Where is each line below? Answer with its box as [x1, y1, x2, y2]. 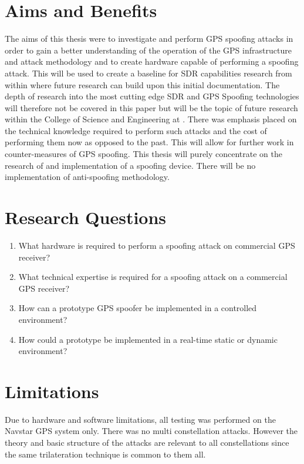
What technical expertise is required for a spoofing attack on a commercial [18, 271, 288, 283]
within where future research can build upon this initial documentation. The [5, 78, 280, 91]
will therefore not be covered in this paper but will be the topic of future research [5, 101, 298, 114]
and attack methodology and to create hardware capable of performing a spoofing [5, 55, 299, 68]
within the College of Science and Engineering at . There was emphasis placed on [5, 113, 297, 125]
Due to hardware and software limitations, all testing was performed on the [5, 413, 276, 425]
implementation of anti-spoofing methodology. [5, 171, 170, 183]
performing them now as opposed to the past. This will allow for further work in [5, 136, 294, 148]
